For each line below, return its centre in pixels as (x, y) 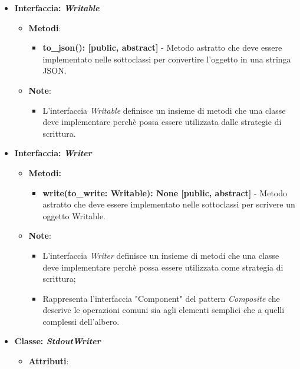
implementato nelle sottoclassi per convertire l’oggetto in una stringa (167, 59)
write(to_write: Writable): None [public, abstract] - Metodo (165, 192)
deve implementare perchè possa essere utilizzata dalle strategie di (162, 122)
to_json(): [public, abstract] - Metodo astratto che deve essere (162, 47)
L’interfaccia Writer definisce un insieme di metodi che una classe (161, 255)
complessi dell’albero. (81, 321)
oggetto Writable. (74, 215)
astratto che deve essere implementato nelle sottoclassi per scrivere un (169, 204)
